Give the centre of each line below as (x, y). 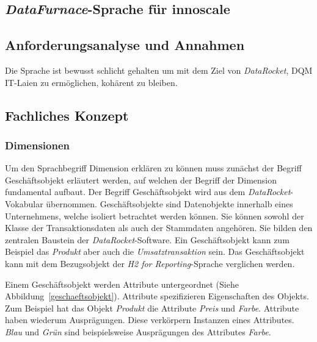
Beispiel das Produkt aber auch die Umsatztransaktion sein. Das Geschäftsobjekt (155, 251)
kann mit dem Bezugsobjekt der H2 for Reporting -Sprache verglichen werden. (150, 263)
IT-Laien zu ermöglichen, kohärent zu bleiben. (91, 82)
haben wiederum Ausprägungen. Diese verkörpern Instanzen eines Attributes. (150, 320)
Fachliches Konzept (67, 115)
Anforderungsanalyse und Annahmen (125, 45)
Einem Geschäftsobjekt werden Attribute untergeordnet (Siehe (122, 284)
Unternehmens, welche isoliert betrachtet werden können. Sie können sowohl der (155, 216)
